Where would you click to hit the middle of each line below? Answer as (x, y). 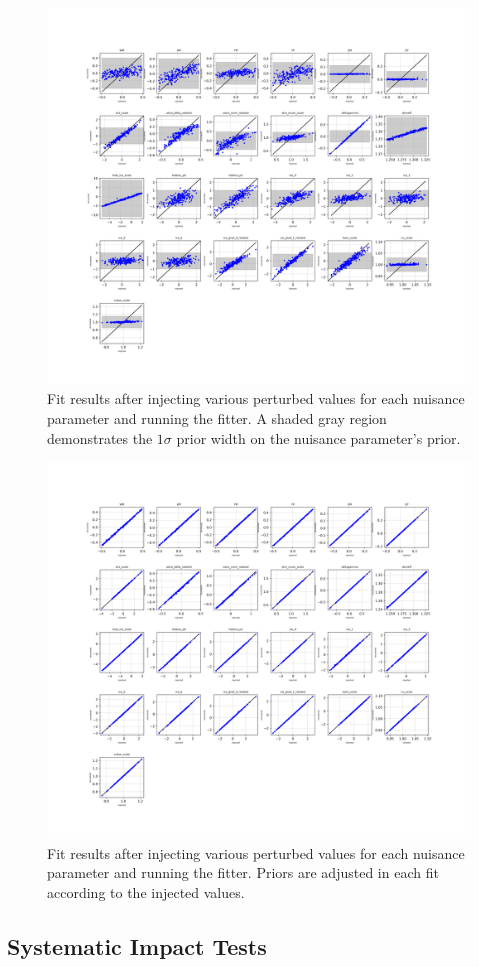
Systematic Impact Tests (137, 945)
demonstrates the (100, 437)
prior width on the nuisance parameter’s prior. (318, 437)
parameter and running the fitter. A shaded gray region (217, 417)
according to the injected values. (146, 891)
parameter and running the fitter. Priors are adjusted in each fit (243, 872)
